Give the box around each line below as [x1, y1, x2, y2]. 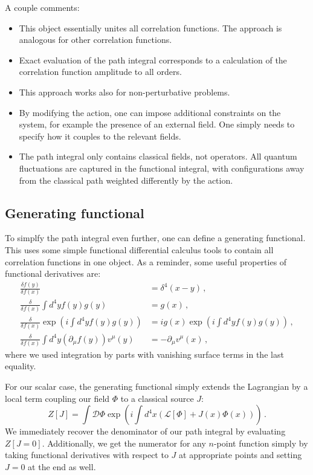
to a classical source [120, 392, 194, 404]
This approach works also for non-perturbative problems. [19, 85, 230, 98]
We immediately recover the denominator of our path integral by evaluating [5, 425, 286, 438]
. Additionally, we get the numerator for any [42, 436, 206, 449]
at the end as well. [28, 460, 96, 473]
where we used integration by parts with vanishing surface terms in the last [5, 347, 284, 360]
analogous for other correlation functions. [19, 33, 172, 46]
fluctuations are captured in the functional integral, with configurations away [19, 161, 305, 174]
